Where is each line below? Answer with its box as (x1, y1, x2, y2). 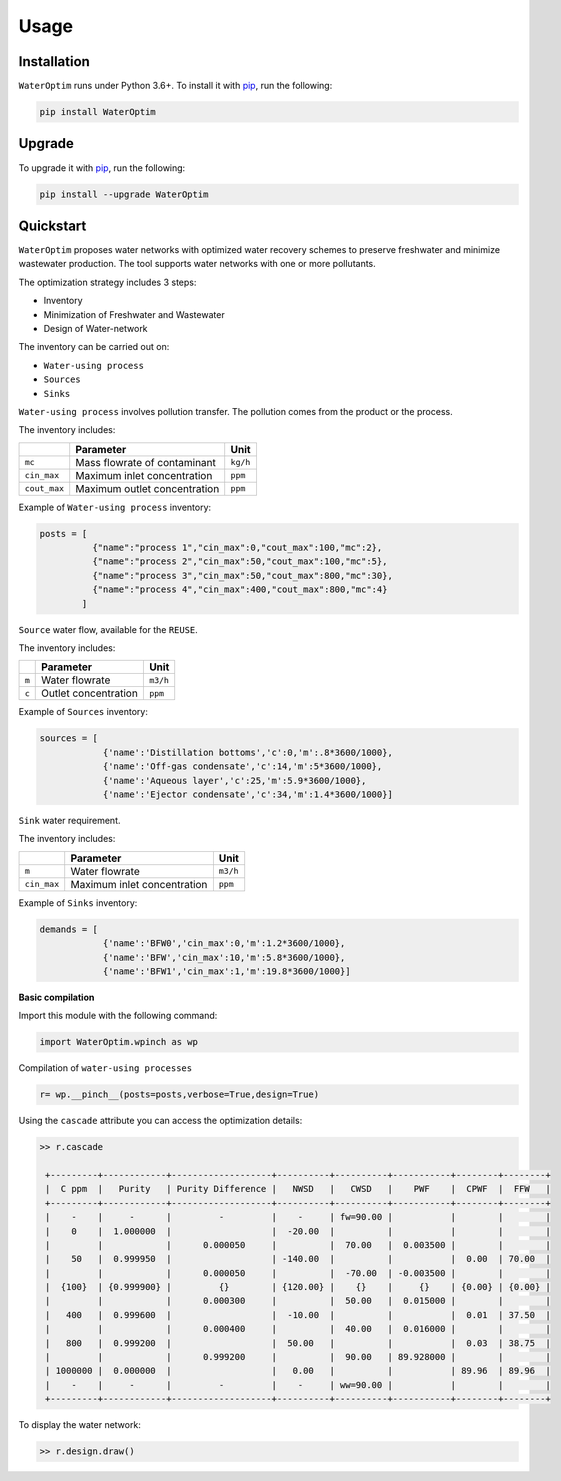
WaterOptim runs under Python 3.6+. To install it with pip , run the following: (18, 80, 333, 92)
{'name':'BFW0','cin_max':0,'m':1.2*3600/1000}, (102, 938, 346, 949)
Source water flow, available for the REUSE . (18, 623, 199, 635)
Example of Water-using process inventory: (18, 501, 212, 513)
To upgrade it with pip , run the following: (18, 161, 186, 174)
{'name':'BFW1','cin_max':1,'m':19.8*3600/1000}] (102, 965, 351, 977)
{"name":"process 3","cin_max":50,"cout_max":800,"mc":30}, (91, 570, 394, 581)
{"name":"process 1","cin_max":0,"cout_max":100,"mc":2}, (91, 542, 383, 554)
